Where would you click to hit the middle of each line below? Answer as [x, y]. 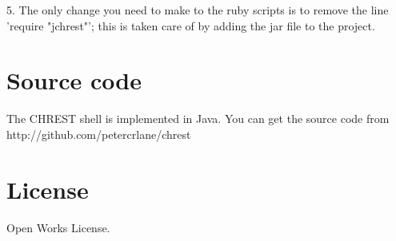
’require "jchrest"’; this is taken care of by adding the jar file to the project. [191, 25]
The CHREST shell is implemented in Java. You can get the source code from [198, 119]
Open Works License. [58, 227]
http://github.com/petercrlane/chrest [99, 134]
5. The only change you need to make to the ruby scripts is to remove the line [198, 10]
